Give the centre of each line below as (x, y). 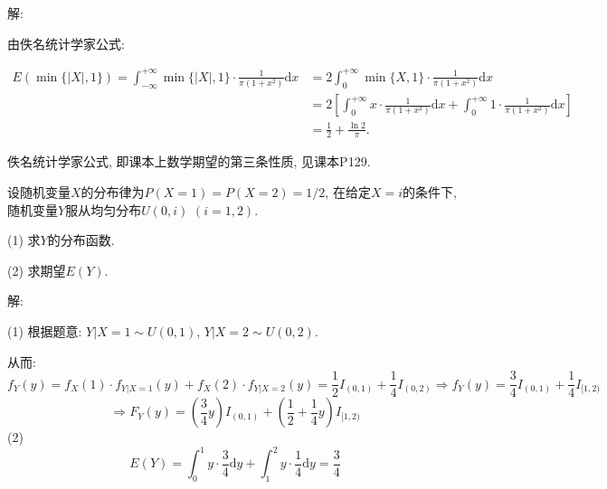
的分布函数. (81, 240)
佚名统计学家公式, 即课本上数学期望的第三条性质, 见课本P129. (189, 161)
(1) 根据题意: (45, 331)
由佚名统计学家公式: (66, 43)
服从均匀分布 (104, 209)
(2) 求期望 (37, 270)
